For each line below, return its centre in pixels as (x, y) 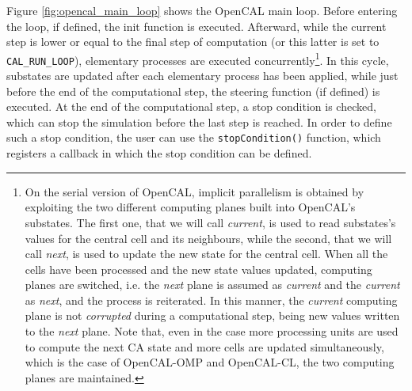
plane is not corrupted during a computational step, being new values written (212, 315)
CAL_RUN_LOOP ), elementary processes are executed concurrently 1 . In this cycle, (198, 59)
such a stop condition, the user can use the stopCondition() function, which (194, 137)
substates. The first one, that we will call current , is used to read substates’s (210, 222)
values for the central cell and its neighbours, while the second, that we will (208, 238)
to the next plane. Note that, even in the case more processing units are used (212, 331)
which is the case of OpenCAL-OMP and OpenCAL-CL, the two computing (210, 362)
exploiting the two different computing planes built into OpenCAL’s (190, 207)
